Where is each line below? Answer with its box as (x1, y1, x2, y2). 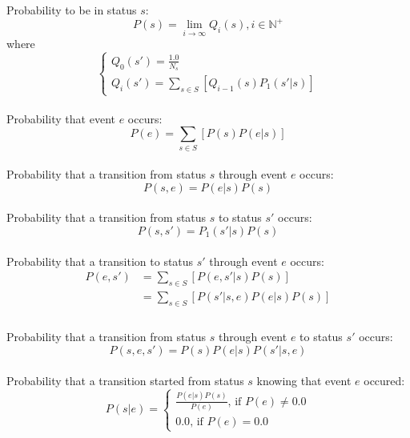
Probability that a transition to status (6, 252, 194, 269)
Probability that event (6, 110, 115, 127)
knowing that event (256, 372, 352, 388)
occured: (364, 372, 405, 388)
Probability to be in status (6, 2, 137, 18)
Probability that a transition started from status (6, 372, 244, 388)
